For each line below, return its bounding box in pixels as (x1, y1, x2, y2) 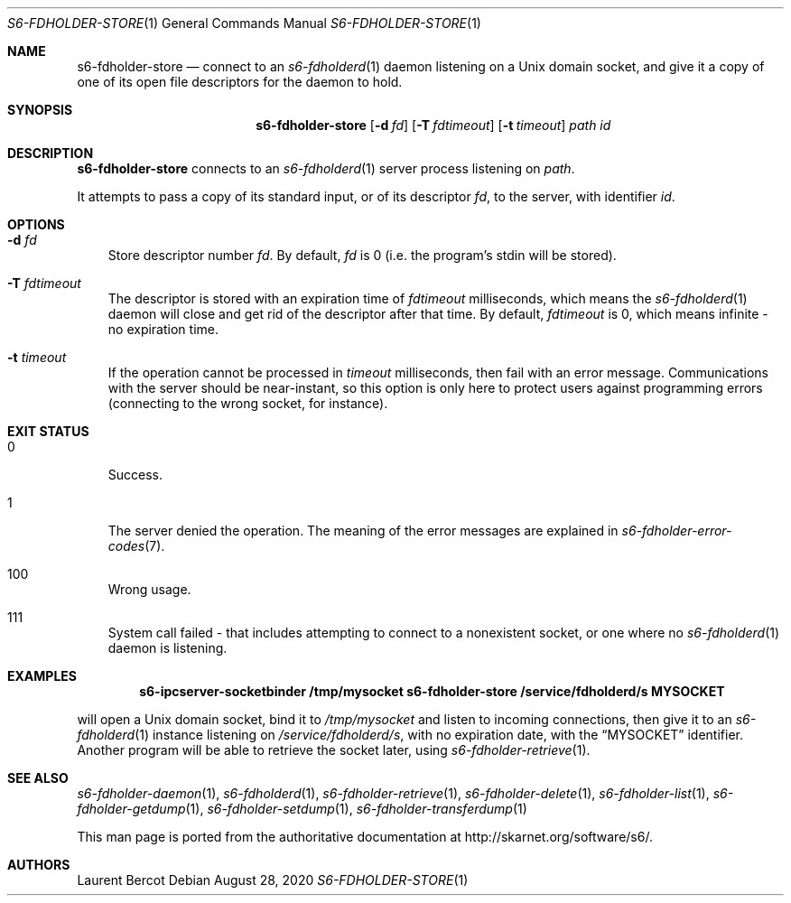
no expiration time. (107, 321, 219, 337)
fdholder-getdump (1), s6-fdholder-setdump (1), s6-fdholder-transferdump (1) (77, 801, 527, 816)
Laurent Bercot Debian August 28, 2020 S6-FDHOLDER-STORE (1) (77, 872, 469, 888)
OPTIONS (7, 217, 65, 232)
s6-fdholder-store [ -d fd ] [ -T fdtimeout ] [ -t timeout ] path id (256, 117, 611, 133)
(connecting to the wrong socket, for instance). (107, 396, 388, 411)
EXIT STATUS (7, 424, 89, 439)
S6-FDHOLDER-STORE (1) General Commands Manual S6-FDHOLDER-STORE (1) (7, 15, 481, 31)
